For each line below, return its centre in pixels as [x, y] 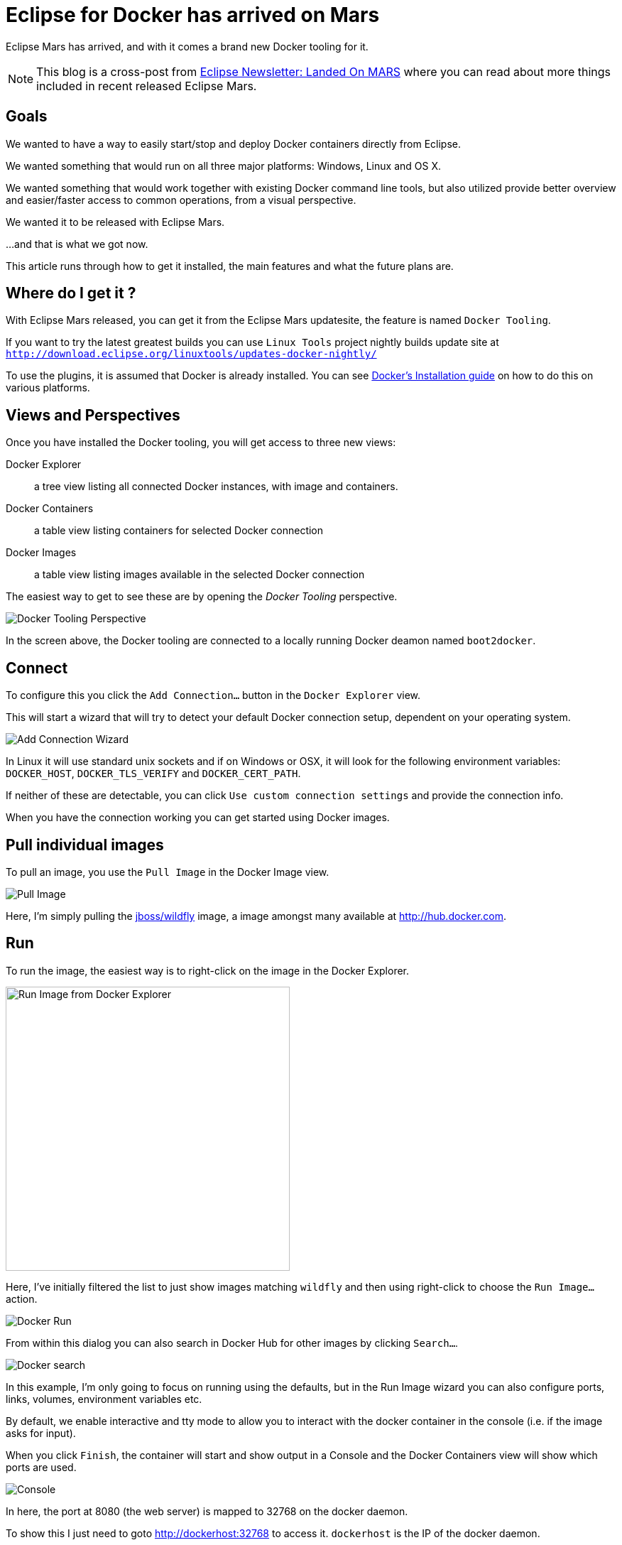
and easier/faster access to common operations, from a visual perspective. [181, 200]
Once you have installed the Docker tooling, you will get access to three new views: [201, 443]
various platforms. [48, 388]
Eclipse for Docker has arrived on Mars [193, 15]
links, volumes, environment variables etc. [104, 1399]
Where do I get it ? [71, 293]
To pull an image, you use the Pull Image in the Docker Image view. [168, 872]
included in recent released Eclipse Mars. [147, 86]
